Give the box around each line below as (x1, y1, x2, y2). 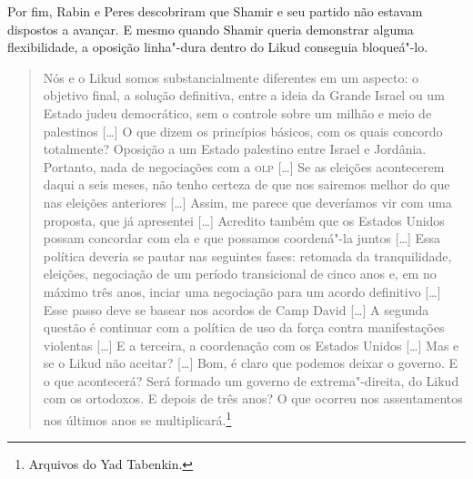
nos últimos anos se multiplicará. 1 (43, 408, 232, 429)
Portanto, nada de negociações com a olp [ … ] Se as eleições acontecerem (43, 157, 445, 176)
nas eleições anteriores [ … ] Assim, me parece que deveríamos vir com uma (43, 192, 452, 211)
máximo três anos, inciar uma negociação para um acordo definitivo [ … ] (43, 281, 441, 301)
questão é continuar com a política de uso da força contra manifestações (43, 318, 445, 337)
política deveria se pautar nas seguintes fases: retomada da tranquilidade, (43, 246, 452, 265)
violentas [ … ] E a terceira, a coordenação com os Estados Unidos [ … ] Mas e (43, 335, 459, 354)
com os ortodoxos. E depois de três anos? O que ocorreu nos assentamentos (43, 389, 463, 408)
